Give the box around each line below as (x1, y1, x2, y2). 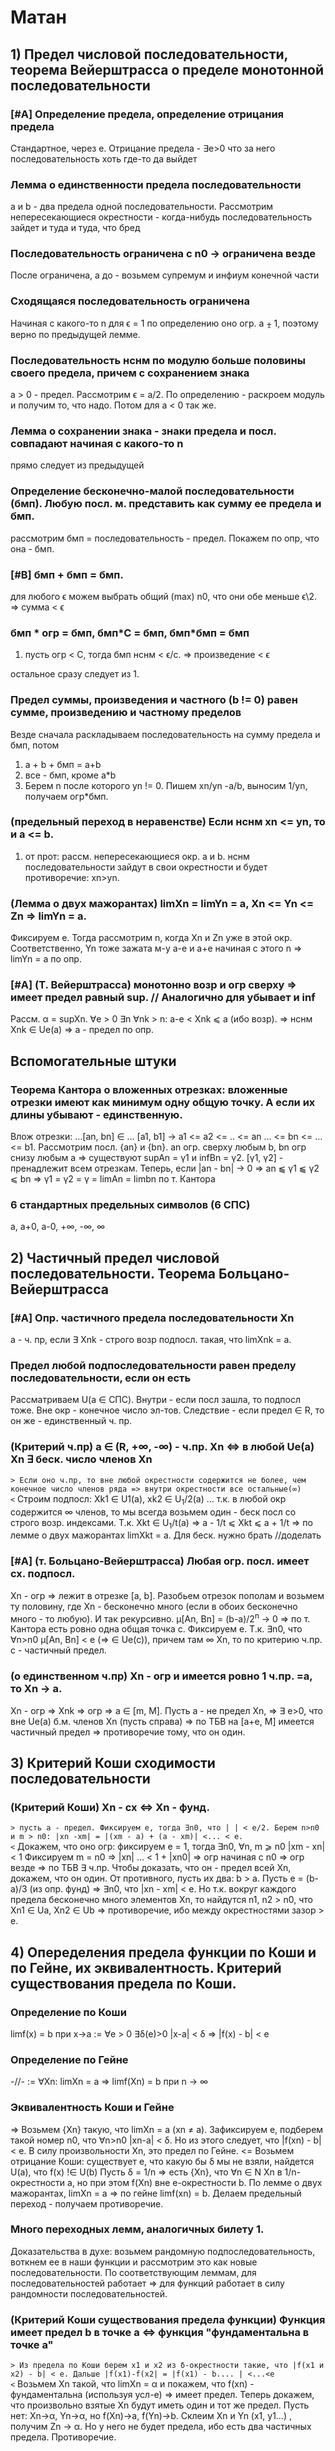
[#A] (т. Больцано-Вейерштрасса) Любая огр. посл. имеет (10, 1554, 310, 1568)
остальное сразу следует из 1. (10, 668, 140, 680)
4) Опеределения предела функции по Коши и (10, 1944, 317, 1961)
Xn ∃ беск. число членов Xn (10, 1452, 153, 1466)
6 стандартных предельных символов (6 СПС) (10, 1198, 251, 1212)
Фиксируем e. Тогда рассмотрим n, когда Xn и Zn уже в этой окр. (10, 932, 293, 944)
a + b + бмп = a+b (24, 758, 102, 770)
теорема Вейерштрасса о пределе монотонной (10, 61, 325, 78)
